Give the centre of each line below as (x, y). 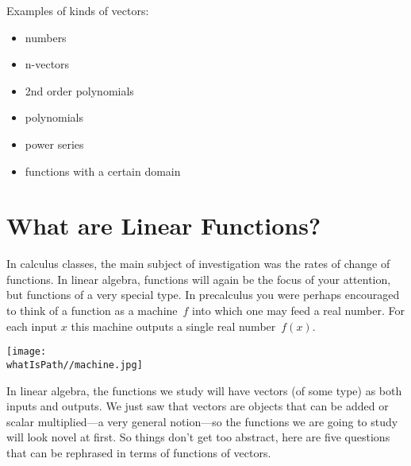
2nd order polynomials (79, 90)
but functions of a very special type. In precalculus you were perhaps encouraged (203, 295)
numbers (46, 37)
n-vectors (47, 64)
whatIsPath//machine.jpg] (75, 365)
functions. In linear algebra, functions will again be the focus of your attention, (199, 279)
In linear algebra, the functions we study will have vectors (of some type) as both (204, 390)
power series (54, 144)
